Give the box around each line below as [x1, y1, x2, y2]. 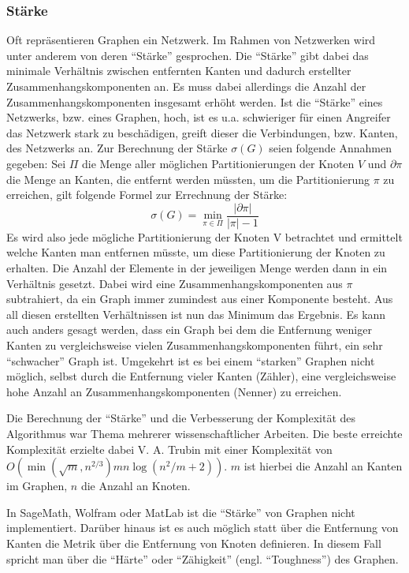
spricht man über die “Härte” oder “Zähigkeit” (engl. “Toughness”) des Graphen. [6, 550, 399, 567]
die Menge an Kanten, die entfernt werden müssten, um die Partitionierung [6, 170, 370, 187]
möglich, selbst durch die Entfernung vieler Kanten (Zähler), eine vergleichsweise [6, 368, 396, 384]
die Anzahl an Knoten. [80, 477, 191, 494]
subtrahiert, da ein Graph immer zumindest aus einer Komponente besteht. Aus [6, 290, 393, 307]
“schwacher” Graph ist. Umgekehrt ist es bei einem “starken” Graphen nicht [6, 352, 375, 369]
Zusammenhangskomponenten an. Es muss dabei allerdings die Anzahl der [6, 78, 366, 94]
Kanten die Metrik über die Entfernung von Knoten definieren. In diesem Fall [6, 534, 381, 551]
